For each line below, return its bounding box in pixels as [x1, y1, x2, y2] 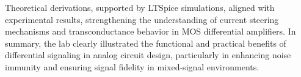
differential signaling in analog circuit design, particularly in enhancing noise [5, 49, 291, 61]
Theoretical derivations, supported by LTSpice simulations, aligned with [5, 1, 275, 13]
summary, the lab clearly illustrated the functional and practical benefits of [5, 36, 286, 49]
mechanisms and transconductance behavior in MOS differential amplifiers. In [5, 25, 296, 38]
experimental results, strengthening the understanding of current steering [5, 13, 279, 25]
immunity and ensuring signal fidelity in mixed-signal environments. [5, 60, 259, 73]
